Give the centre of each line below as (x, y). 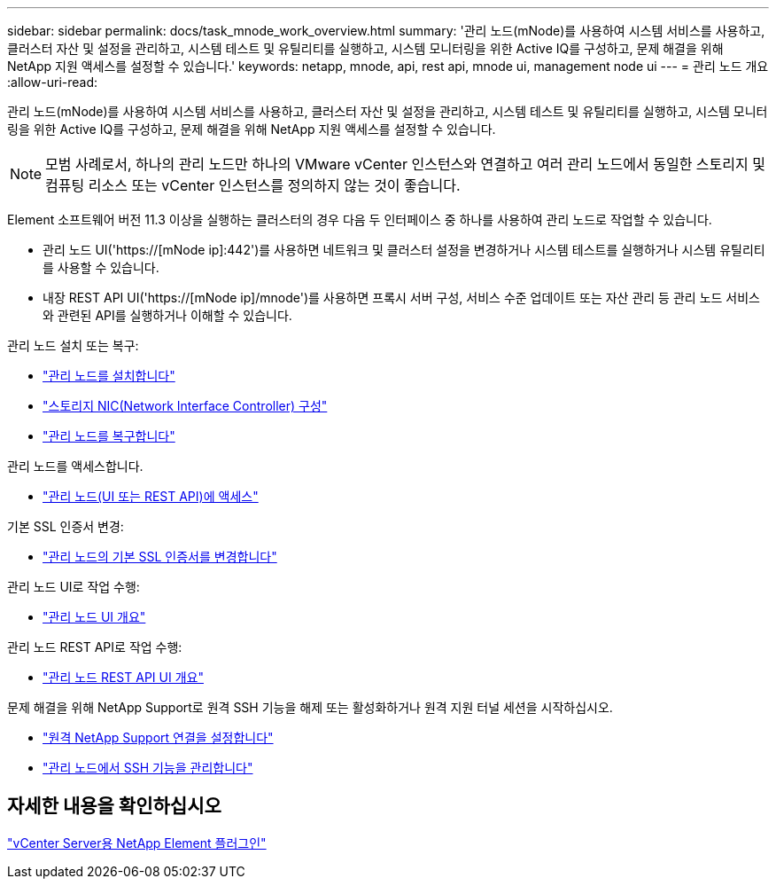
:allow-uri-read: (53, 82)
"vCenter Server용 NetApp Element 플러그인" (137, 843)
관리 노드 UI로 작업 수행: (74, 587)
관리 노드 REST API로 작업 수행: (95, 647)
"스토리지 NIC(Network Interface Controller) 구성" (185, 406)
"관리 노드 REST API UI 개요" (123, 677)
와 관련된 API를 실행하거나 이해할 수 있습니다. (167, 315)
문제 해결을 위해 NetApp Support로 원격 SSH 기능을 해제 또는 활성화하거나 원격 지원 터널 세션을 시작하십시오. (310, 707)
